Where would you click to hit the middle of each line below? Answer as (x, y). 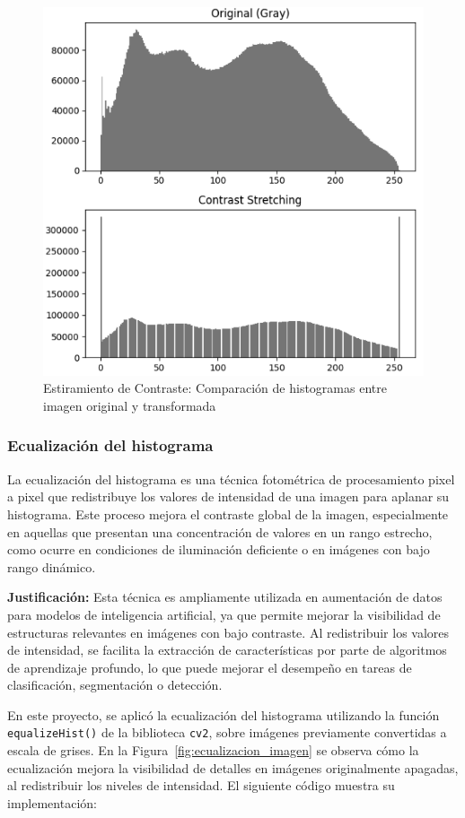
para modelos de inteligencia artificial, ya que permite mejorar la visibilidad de (224, 614)
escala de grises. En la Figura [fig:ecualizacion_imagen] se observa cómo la (213, 750)
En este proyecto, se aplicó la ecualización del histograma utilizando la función (224, 714)
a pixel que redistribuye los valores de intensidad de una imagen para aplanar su (228, 496)
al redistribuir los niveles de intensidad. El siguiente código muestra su (201, 785)
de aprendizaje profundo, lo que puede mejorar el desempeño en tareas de (210, 667)
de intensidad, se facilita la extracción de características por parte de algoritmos (227, 650)
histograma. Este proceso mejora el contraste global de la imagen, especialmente (228, 513)
